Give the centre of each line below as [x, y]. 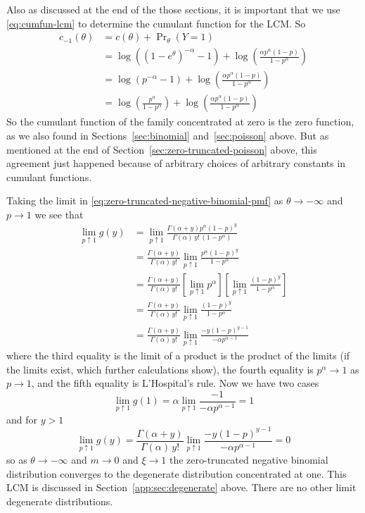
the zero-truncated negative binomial [249, 459]
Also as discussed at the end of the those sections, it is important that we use [173, 9]
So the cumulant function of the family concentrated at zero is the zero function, [180, 122]
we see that [59, 214]
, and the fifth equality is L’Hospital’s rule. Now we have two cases [175, 383]
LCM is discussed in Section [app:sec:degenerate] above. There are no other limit [181, 487]
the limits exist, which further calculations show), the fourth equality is [160, 369]
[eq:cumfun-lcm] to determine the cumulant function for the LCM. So [156, 23]
